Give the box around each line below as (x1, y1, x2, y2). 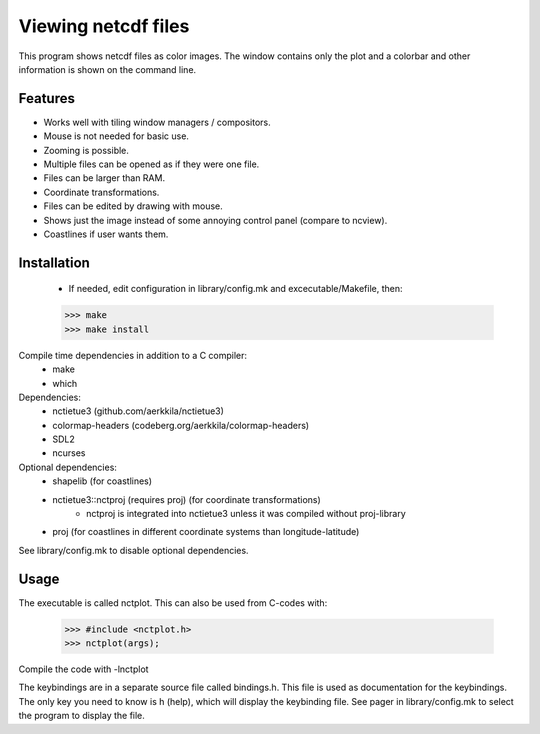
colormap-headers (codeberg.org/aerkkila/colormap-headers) (52, 419, 310, 431)
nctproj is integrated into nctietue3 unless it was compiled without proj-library (86, 508, 407, 520)
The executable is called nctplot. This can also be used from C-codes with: (18, 596, 328, 609)
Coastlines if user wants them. (43, 228, 169, 240)
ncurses (52, 447, 86, 459)
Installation (18, 254, 90, 271)
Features (18, 90, 75, 107)
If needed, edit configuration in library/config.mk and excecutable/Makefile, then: (68, 283, 404, 295)
